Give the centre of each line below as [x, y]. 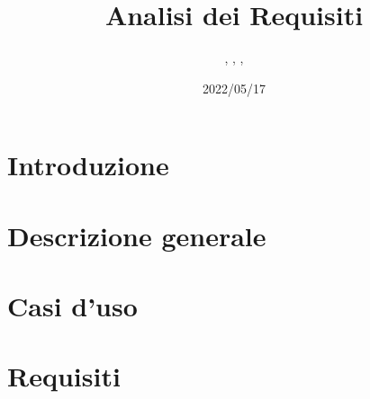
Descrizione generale [137, 235]
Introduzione [88, 165]
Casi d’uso [72, 306]
